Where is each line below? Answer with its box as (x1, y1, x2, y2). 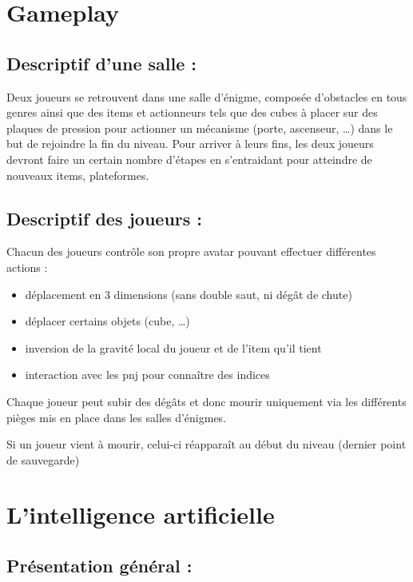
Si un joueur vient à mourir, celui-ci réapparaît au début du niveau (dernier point (6, 436, 407, 452)
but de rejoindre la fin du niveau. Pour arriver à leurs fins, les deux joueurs (6, 135, 374, 152)
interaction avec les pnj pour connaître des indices (25, 366, 270, 383)
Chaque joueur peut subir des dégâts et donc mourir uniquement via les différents (6, 393, 407, 409)
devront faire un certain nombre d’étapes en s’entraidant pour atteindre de (6, 150, 372, 167)
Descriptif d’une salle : (6, 50, 197, 75)
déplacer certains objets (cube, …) (25, 313, 190, 329)
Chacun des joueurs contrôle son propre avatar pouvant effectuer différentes (6, 243, 376, 260)
